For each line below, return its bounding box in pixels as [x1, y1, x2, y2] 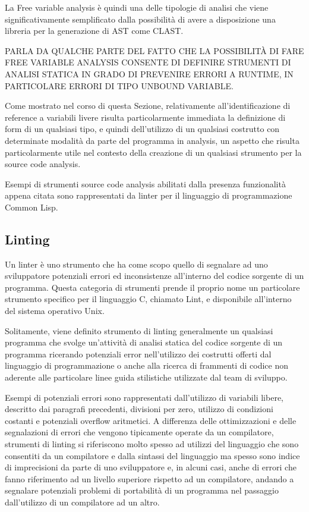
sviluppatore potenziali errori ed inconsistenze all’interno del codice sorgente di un [5, 269, 304, 282]
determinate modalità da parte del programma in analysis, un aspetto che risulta [5, 134, 299, 146]
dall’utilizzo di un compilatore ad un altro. [5, 495, 160, 508]
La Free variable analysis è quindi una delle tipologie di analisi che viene [5, 1, 269, 13]
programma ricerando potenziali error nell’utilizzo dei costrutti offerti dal [5, 347, 272, 360]
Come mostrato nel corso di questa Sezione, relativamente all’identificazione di [5, 99, 291, 112]
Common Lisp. [5, 200, 58, 213]
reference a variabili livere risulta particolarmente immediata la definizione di [5, 111, 286, 123]
